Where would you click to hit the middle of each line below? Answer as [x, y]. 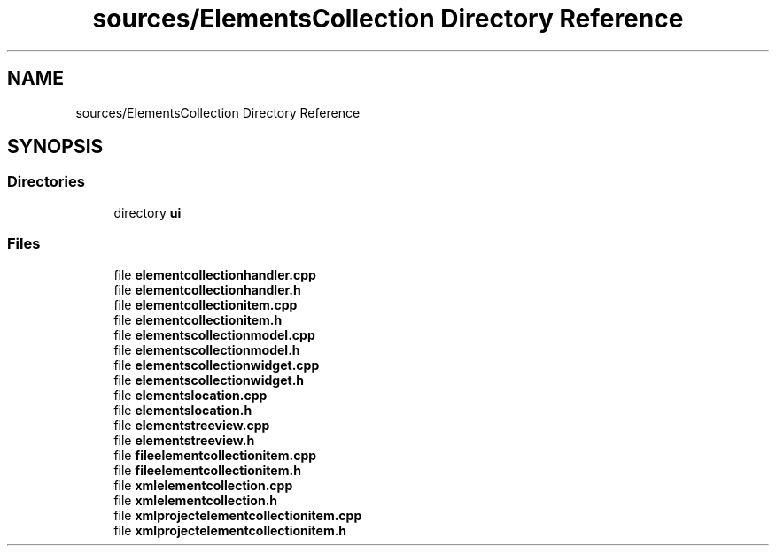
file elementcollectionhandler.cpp [215, 274]
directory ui [147, 212]
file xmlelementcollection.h [196, 500]
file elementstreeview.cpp [192, 425]
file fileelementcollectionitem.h [207, 470]
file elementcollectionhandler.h [207, 289]
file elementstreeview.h [184, 440]
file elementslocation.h [183, 410]
